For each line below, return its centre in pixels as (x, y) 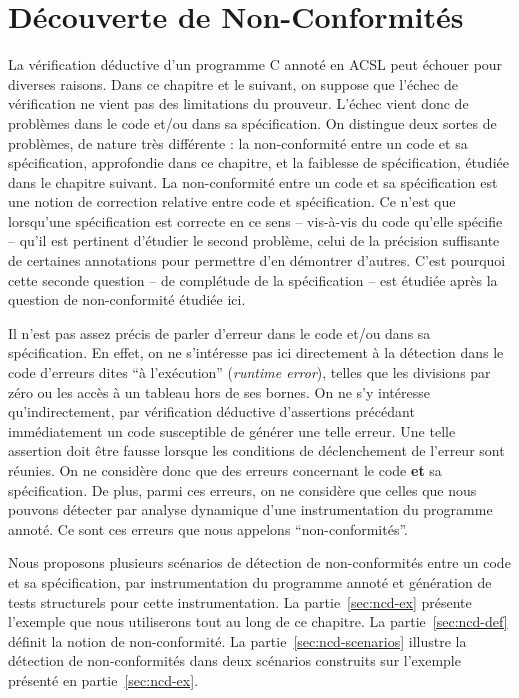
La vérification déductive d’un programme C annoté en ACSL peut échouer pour (255, 64)
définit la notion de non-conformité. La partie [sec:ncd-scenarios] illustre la (237, 640)
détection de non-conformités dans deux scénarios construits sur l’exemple (234, 660)
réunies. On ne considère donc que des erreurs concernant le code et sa (225, 470)
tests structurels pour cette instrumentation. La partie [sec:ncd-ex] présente (240, 601)
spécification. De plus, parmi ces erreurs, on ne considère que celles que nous (242, 489)
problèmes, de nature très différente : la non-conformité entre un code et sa (238, 142)
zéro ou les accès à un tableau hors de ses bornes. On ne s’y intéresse (219, 391)
